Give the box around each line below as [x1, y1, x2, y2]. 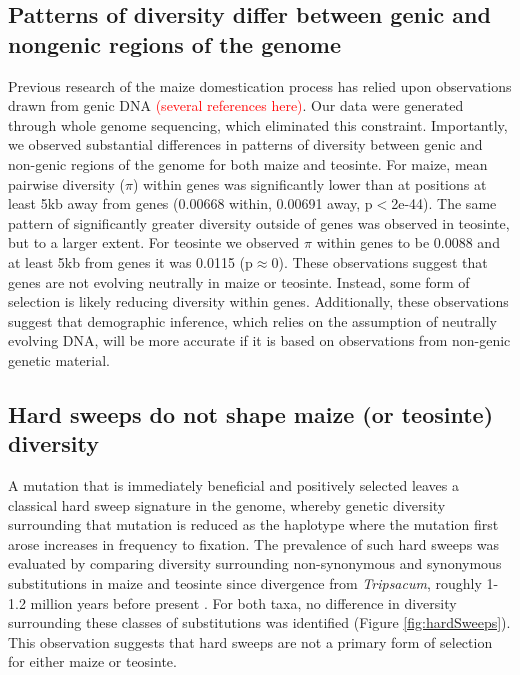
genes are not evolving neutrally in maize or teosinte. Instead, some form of [8, 271, 470, 292]
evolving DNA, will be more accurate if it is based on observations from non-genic [8, 330, 511, 351]
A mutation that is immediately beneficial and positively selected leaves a [8, 475, 459, 496]
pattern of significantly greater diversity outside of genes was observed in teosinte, [8, 212, 510, 233]
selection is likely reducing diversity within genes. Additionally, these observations [8, 291, 509, 312]
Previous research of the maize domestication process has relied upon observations [8, 75, 512, 96]
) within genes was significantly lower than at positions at [132, 173, 487, 194]
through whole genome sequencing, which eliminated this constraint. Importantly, [8, 114, 508, 135]
